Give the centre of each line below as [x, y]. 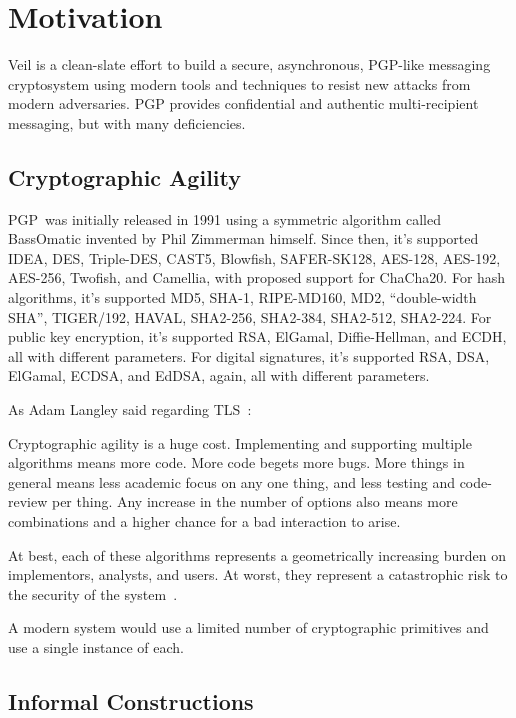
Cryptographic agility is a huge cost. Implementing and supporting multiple [240, 442]
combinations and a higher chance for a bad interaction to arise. [204, 521]
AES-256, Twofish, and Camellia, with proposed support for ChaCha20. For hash [257, 277]
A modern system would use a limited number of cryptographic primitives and [248, 627]
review [28, 501]
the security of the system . [93, 593]
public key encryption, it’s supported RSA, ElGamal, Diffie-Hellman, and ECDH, [257, 336]
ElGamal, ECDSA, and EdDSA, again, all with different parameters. [219, 375]
